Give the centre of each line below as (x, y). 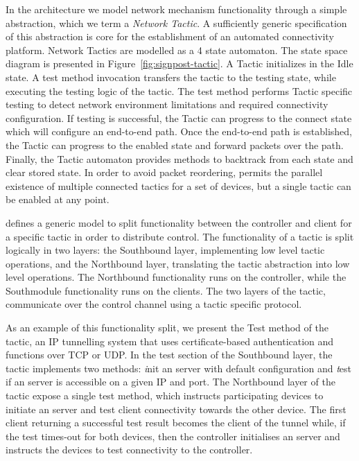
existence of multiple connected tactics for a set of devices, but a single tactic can (178, 185)
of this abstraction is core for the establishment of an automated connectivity (170, 36)
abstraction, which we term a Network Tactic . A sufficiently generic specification (176, 23)
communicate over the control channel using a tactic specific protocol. (154, 304)
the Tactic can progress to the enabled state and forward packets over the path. (175, 145)
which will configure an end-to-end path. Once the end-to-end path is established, (179, 131)
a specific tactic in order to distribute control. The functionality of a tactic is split (180, 236)
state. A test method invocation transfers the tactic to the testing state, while (171, 77)
